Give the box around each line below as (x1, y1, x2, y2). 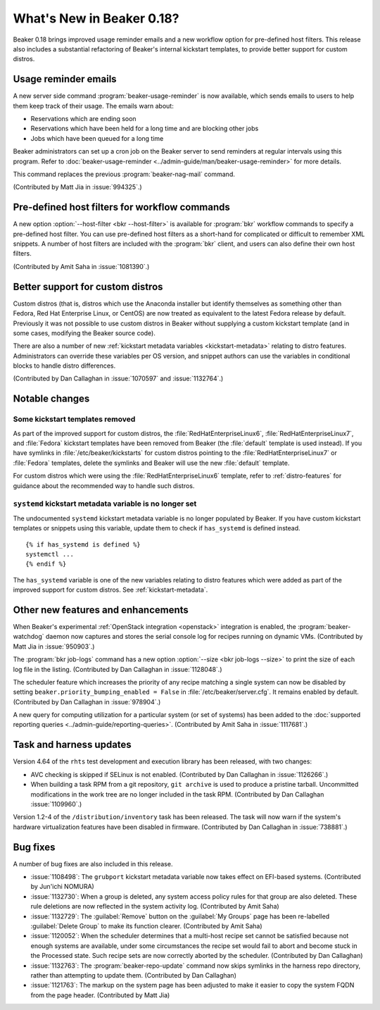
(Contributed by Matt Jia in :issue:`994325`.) (13, 183, 142, 192)
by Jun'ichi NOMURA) (30, 883, 94, 891)
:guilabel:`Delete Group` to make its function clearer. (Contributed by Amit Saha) (30, 921, 263, 930)
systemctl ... (25, 550, 74, 558)
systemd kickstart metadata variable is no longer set (13, 499, 197, 509)
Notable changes (13, 393, 90, 405)
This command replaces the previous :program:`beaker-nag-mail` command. (13, 170, 235, 178)
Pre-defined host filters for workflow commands (13, 201, 230, 213)
